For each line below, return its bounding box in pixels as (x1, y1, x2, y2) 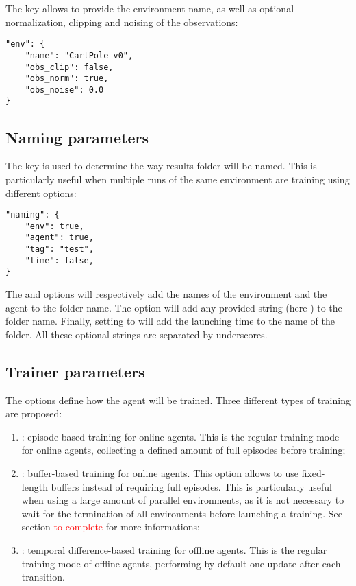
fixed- (301, 466, 325, 480)
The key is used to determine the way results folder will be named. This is (5, 159, 317, 173)
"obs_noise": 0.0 (25, 84, 104, 95)
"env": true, (25, 221, 84, 231)
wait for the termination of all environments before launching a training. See (21, 506, 342, 520)
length (21, 479, 48, 493)
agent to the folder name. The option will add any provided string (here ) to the (5, 300, 342, 314)
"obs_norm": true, (25, 73, 109, 84)
